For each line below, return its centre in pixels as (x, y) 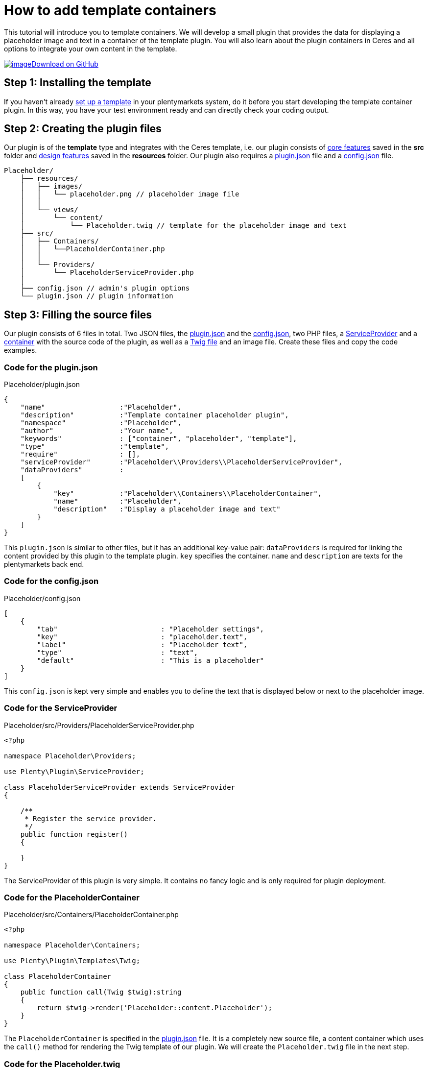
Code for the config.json (51, 581)
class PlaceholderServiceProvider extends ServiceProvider (120, 787)
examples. (21, 350)
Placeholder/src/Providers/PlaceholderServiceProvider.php (99, 725)
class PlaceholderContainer (58, 977)
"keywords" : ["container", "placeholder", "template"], (159, 439)
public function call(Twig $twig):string (101, 992)
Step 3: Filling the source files (78, 315)
